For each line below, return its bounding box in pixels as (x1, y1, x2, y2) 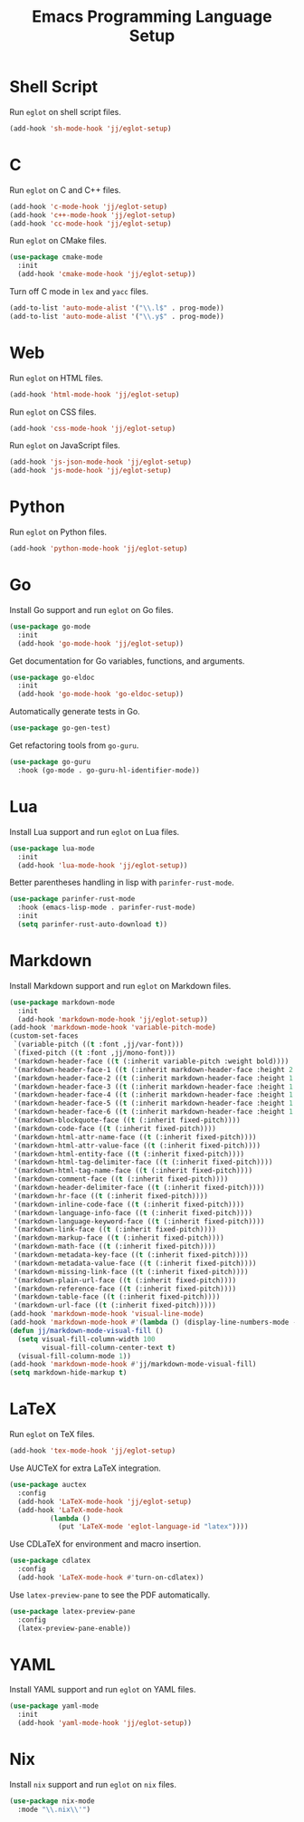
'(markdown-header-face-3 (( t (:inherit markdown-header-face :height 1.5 (13, 1082, 301, 1091)
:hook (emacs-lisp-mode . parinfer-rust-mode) (17, 903, 196, 912)
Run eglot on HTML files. (9, 372, 104, 383)
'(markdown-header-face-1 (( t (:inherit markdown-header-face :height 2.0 (13, 1065, 301, 1074)
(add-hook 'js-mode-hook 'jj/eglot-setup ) (9, 466, 172, 475)
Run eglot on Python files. (9, 527, 107, 538)
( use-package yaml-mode (9, 1702, 100, 1711)
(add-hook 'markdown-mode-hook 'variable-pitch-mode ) (9, 1023, 217, 1032)
